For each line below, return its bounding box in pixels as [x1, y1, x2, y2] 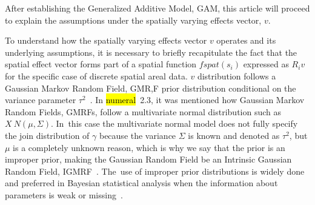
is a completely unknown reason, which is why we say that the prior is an [13, 141, 285, 153]
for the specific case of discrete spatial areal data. [5, 69, 188, 82]
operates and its [216, 34, 276, 47]
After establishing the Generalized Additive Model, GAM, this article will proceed [5, 2, 310, 14]
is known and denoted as [188, 129, 280, 141]
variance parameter [5, 93, 76, 106]
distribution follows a [197, 69, 276, 82]
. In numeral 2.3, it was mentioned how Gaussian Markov [90, 93, 305, 106]
